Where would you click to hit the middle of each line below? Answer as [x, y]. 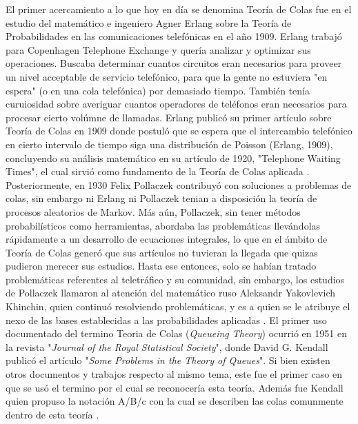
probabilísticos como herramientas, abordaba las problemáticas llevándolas [163, 225]
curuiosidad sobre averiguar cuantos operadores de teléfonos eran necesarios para [176, 104]
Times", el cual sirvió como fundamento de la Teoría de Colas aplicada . [158, 171]
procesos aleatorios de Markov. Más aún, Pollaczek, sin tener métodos [153, 211]
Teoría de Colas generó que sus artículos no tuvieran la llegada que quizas [162, 252]
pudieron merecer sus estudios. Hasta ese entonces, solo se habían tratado [161, 266]
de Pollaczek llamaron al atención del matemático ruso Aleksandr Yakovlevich [171, 293]
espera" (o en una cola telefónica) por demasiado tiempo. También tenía [158, 90]
